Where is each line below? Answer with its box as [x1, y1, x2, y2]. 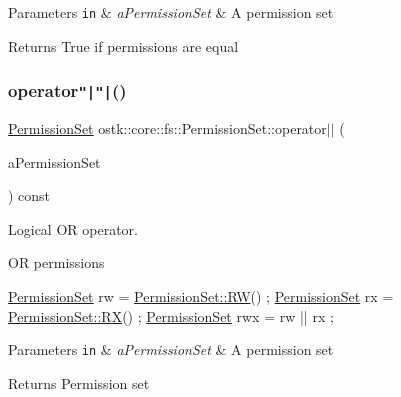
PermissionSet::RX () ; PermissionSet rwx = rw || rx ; [8, 305, 334, 326]
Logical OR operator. [8, 218, 138, 239]
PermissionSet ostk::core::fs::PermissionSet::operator [8, 118, 327, 139]
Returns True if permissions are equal [8, 35, 239, 56]
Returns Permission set [8, 372, 150, 393]
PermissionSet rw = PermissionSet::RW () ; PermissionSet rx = [8, 286, 394, 306]
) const [8, 185, 51, 206]
